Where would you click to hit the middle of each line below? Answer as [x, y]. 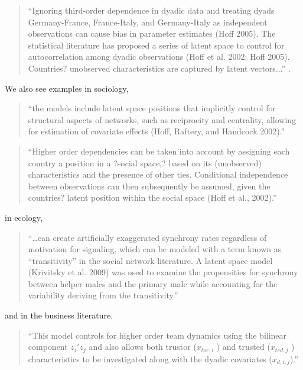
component [48, 347]
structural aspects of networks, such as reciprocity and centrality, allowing [162, 119]
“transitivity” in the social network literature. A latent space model [150, 260]
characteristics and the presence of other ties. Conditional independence [158, 174]
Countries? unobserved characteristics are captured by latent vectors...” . [159, 68]
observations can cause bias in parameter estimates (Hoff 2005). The [152, 33]
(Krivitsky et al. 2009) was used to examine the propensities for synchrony [163, 272]
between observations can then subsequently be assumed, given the [149, 186]
